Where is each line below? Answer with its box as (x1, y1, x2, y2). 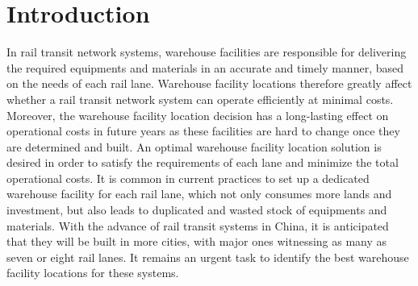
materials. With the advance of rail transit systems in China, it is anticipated (6, 217, 389, 234)
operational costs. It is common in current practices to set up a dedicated (6, 169, 370, 186)
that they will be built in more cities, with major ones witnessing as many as (6, 233, 387, 250)
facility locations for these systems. (6, 264, 179, 281)
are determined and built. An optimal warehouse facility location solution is (6, 138, 382, 155)
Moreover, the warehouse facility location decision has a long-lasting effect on (6, 106, 389, 123)
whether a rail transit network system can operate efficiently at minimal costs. (6, 90, 394, 107)
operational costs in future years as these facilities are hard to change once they (6, 122, 400, 139)
